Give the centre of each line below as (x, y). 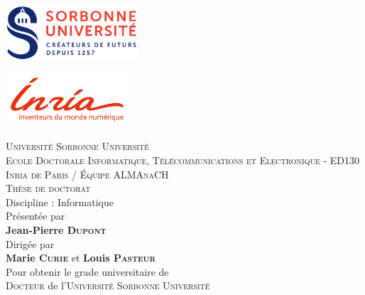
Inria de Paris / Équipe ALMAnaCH (87, 174)
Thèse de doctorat (48, 188)
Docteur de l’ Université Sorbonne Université (108, 285)
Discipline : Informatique (60, 202)
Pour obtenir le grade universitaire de (87, 271)
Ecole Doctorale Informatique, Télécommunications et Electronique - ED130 (182, 160)
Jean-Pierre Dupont (56, 229)
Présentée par (36, 216)
